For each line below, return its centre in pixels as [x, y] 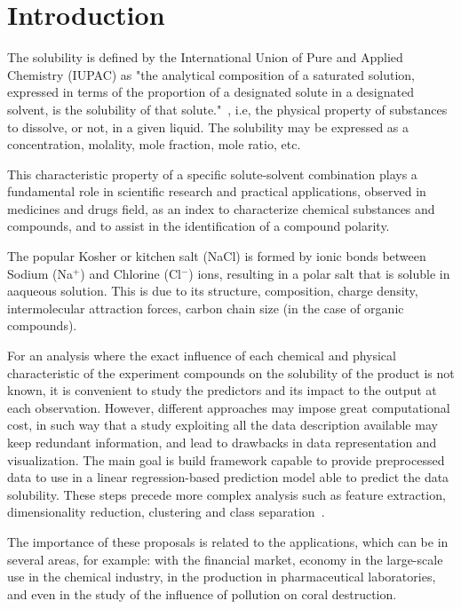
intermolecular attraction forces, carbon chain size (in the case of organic [206, 308]
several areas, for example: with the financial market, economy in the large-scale [225, 559]
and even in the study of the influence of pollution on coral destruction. [202, 593]
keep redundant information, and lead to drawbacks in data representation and [222, 442]
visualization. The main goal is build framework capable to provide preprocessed [226, 459]
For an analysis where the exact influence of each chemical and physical [202, 356]
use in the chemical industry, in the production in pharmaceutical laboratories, [222, 577]
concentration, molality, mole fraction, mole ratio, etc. [154, 144]
